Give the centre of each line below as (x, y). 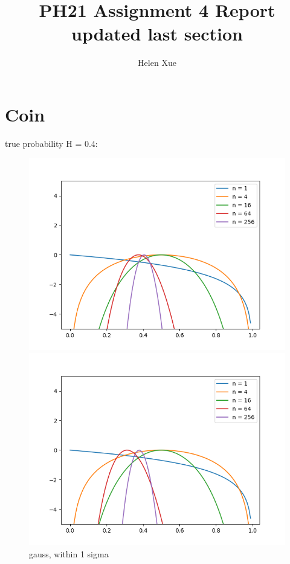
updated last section (157, 34)
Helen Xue (157, 63)
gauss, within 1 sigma (69, 553)
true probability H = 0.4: (51, 143)
